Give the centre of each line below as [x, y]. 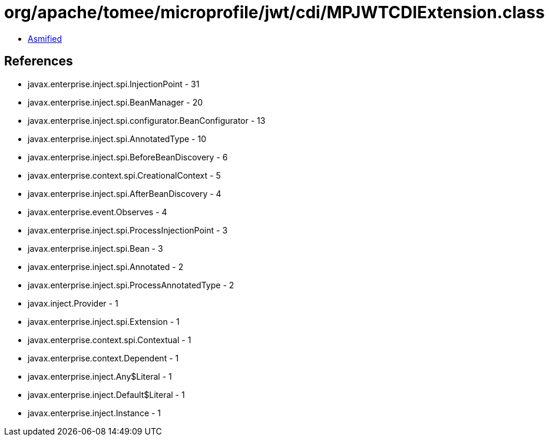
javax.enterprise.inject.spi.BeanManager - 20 [115, 102]
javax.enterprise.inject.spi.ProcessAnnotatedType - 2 [131, 285]
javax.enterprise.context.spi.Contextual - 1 [110, 340]
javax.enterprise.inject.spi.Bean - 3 [95, 248]
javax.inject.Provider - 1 [73, 303]
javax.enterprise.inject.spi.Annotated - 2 [106, 266]
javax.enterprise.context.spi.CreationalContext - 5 [124, 175]
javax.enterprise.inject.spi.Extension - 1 [104, 321]
